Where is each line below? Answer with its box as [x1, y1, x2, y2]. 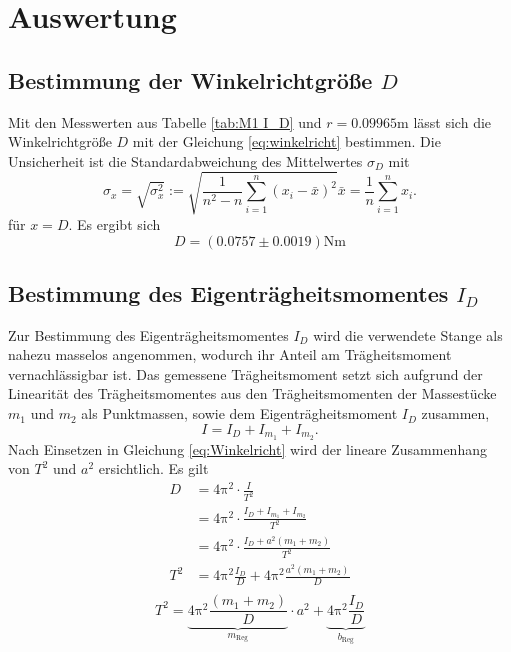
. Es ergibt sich [68, 213, 161, 234]
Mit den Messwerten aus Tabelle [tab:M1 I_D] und [8, 111, 322, 132]
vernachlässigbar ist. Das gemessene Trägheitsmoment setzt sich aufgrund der [8, 363, 483, 384]
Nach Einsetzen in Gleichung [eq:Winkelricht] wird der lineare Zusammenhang [8, 438, 487, 459]
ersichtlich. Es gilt [98, 458, 209, 479]
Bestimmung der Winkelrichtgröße [8, 64, 373, 95]
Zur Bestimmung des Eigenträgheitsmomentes [8, 324, 289, 345]
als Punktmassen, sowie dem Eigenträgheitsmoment [81, 403, 398, 424]
